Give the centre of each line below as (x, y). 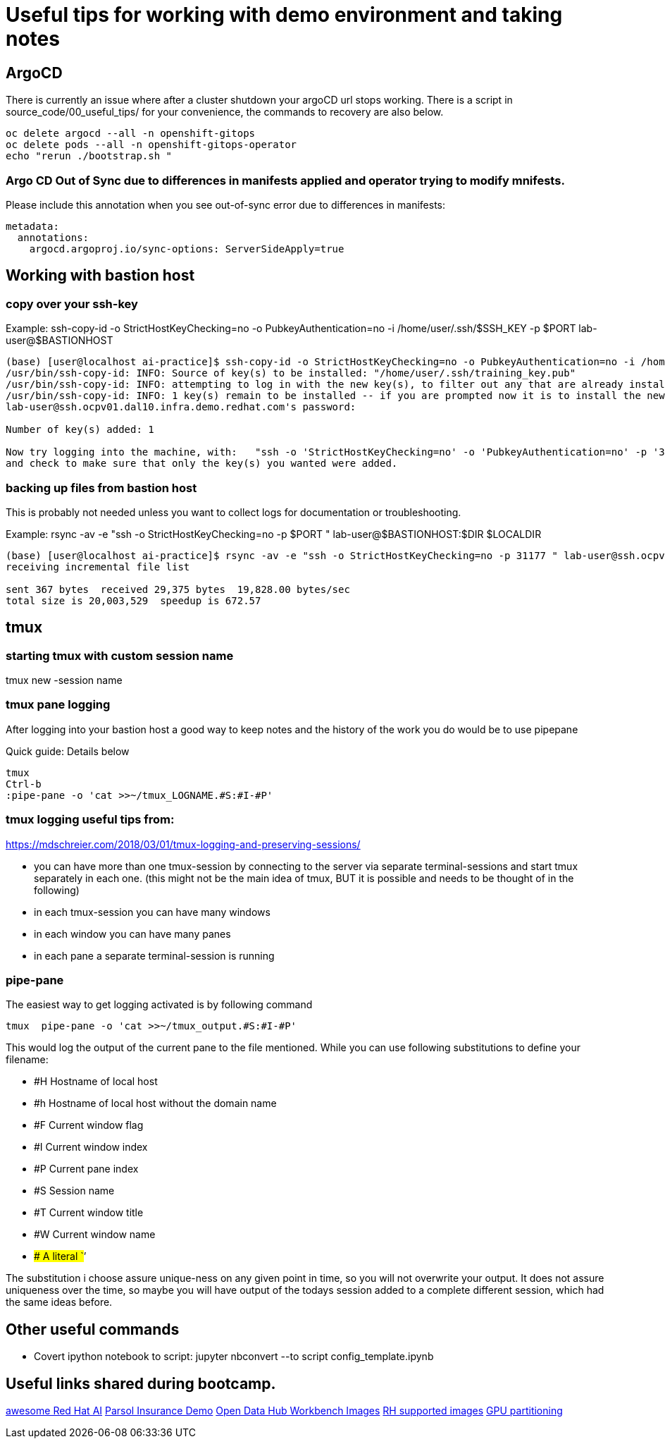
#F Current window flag (89, 1125)
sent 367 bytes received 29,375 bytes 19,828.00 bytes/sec (178, 589)
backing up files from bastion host (101, 488)
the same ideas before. (59, 1302)
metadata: (32, 226)
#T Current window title (89, 1213)
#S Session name (74, 1191)
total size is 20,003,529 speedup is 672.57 (133, 600)
